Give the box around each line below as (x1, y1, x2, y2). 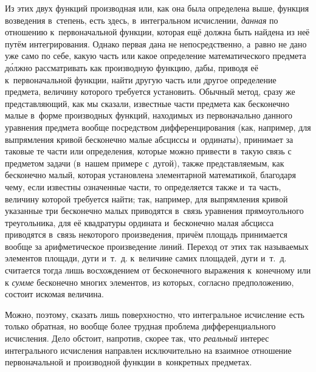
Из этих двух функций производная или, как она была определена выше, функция (5, 2, 309, 14)
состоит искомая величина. (5, 288, 104, 300)
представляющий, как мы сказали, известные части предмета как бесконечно (5, 97, 289, 109)
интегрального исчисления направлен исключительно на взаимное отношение (5, 343, 292, 356)
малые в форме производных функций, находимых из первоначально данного (5, 109, 292, 122)
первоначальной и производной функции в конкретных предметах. (5, 356, 252, 368)
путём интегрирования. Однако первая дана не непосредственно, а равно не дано (5, 37, 307, 50)
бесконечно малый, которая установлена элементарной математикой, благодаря (5, 168, 296, 181)
